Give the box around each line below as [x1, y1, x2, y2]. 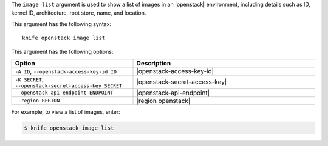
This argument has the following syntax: [11, 20, 112, 27]
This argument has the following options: [11, 48, 114, 55]
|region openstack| [136, 96, 191, 105]
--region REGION [15, 98, 60, 104]
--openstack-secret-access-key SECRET [15, 82, 123, 89]
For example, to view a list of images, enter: [11, 108, 121, 115]
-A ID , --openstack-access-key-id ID [15, 67, 117, 75]
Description [136, 59, 171, 67]
